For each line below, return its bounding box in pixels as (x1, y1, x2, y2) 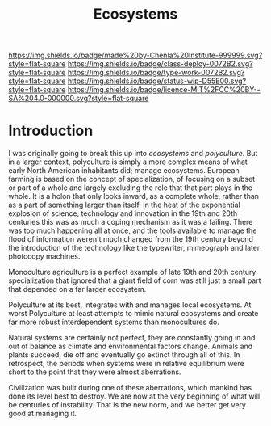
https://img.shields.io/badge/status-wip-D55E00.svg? (67, 76, 247, 86)
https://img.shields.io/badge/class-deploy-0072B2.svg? (67, 59, 253, 69)
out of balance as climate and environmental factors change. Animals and (8, 341, 253, 352)
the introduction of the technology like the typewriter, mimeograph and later (8, 243, 261, 253)
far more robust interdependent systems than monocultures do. (8, 317, 219, 327)
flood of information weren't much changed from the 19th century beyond (8, 234, 254, 244)
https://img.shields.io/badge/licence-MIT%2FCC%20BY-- (67, 85, 261, 95)
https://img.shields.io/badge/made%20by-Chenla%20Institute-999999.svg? (8, 50, 263, 61)
